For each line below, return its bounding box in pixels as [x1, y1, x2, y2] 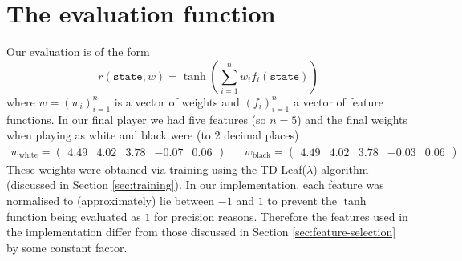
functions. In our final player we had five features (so [6, 110, 266, 127]
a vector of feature [293, 93, 383, 110]
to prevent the [267, 191, 338, 208]
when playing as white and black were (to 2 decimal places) [6, 126, 299, 143]
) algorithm [313, 160, 369, 177]
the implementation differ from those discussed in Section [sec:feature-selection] [6, 223, 396, 240]
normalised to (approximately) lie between [6, 191, 215, 208]
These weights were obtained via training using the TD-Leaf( [6, 160, 307, 177]
